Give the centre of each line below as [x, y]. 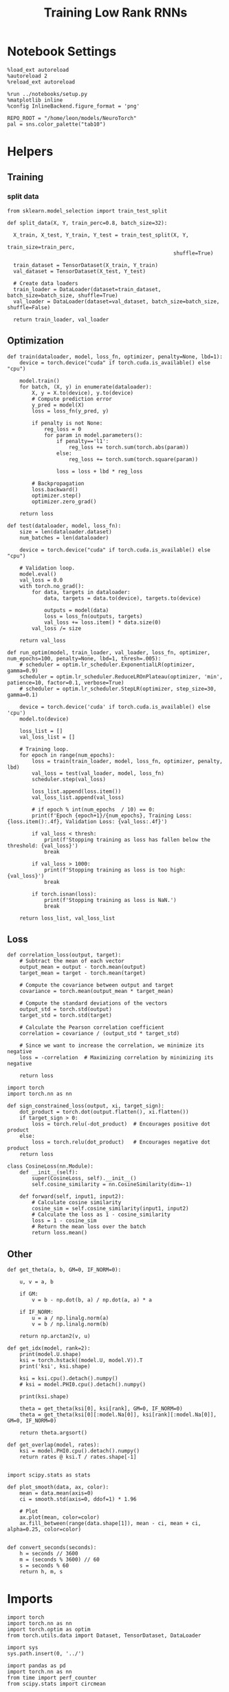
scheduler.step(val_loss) [69, 779]
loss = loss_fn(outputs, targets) [93, 616]
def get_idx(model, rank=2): [49, 1348]
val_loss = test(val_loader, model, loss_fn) [98, 773]
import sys [23, 1648]
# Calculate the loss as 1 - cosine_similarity [101, 1215]
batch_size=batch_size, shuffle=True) [63, 295]
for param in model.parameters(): [93, 435]
